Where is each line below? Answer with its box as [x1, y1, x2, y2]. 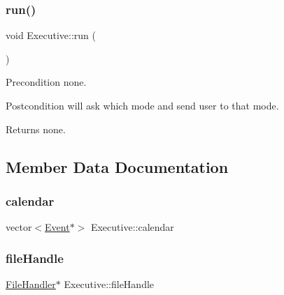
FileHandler [6, 277, 56, 291]
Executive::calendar [90, 220, 174, 234]
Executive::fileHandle [64, 277, 155, 291]
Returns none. [6, 121, 66, 136]
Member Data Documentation [6, 156, 229, 177]
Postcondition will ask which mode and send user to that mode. [6, 98, 279, 112]
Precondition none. [6, 75, 87, 89]
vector [6, 220, 32, 234]
